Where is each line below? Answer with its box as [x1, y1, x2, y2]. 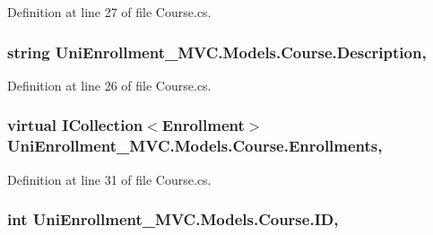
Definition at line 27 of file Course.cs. [7, 3, 212, 21]
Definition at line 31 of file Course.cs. [7, 170, 212, 188]
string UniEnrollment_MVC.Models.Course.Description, [7, 40, 427, 63]
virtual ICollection [7, 114, 143, 136]
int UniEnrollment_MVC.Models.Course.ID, [7, 208, 339, 231]
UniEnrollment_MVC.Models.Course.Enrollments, [7, 135, 383, 157]
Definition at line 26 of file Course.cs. [7, 75, 212, 94]
